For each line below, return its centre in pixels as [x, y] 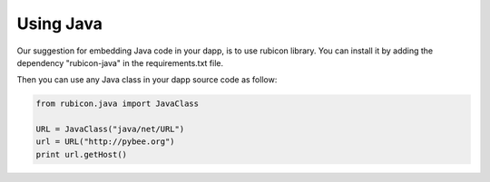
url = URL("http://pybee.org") [106, 142]
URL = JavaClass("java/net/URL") [110, 129]
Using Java [60, 24]
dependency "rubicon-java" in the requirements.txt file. [120, 62]
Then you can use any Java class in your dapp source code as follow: [147, 80]
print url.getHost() [81, 154]
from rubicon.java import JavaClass [118, 104]
